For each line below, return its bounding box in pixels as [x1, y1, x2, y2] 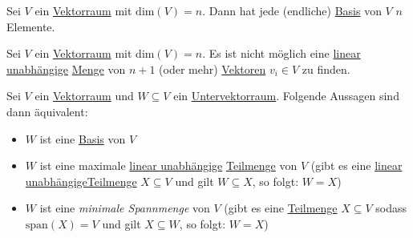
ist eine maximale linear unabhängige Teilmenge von [39, 157, 298, 174]
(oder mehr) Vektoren [159, 60, 266, 77]
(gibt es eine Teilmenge [224, 200, 338, 216]
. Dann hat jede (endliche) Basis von [202, 2, 382, 18]
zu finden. [302, 60, 350, 77]
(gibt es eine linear [310, 157, 403, 174]
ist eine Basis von [39, 130, 126, 147]
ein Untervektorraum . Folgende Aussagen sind [173, 87, 399, 104]
